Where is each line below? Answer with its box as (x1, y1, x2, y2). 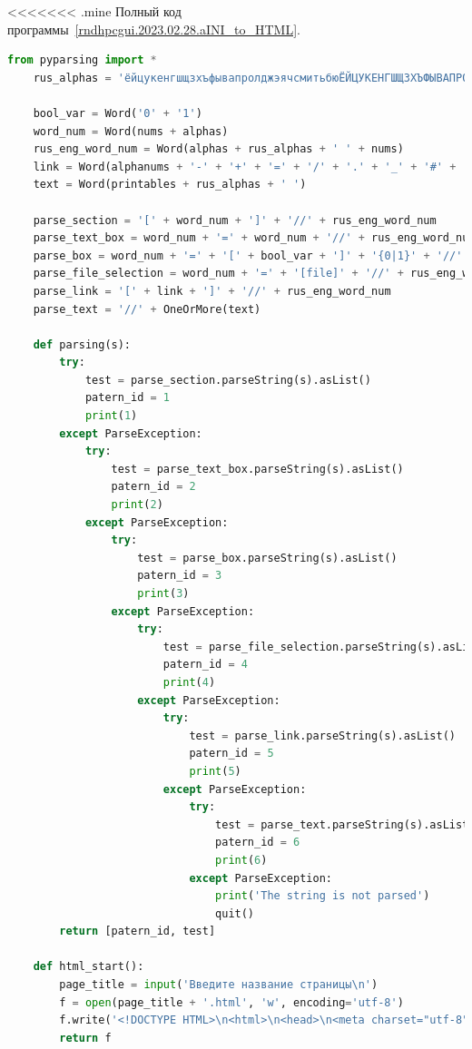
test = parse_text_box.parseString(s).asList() (111, 462, 404, 475)
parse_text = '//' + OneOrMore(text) (33, 302, 261, 316)
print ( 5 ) (189, 764, 241, 778)
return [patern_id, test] (59, 925, 216, 938)
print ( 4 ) (162, 675, 216, 689)
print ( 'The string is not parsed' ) (215, 889, 430, 903)
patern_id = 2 (111, 480, 196, 494)
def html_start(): (33, 960, 144, 974)
